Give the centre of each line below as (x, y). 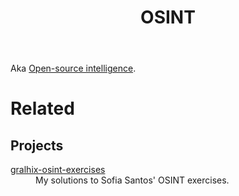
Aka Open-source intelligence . (73, 68)
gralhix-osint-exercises (58, 170)
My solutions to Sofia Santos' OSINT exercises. (132, 180)
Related (42, 108)
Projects (37, 145)
